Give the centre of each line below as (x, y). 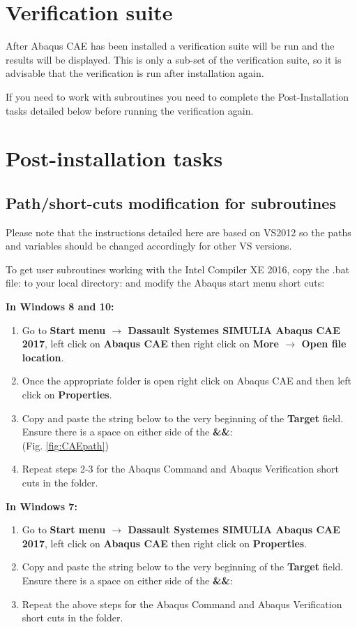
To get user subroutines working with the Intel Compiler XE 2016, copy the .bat (177, 269)
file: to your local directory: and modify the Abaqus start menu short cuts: (165, 283)
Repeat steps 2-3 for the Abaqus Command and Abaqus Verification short (180, 469)
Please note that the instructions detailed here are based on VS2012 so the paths (178, 232)
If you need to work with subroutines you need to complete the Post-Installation (177, 96)
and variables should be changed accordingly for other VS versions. (149, 246)
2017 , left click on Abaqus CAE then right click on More (150, 344)
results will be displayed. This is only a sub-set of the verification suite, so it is (174, 59)
